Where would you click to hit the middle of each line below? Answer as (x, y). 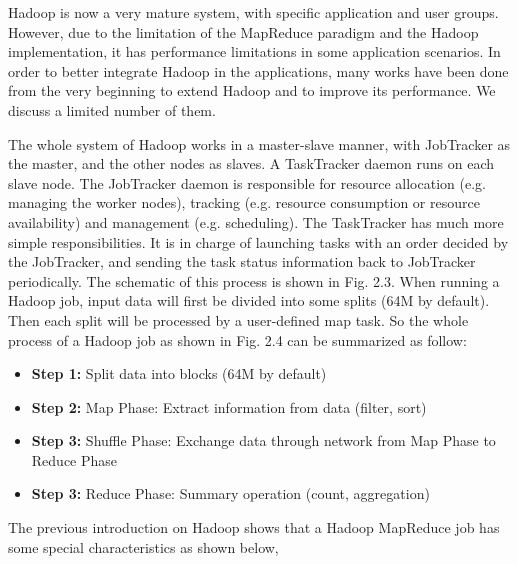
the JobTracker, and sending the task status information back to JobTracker (242, 261)
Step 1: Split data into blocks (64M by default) (179, 373)
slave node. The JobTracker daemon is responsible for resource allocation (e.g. (247, 182)
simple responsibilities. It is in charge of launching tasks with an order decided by (258, 241)
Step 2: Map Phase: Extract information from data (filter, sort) (229, 406)
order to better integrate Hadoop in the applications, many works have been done (258, 70)
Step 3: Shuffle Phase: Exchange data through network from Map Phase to (263, 440)
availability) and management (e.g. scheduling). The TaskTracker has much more (256, 221)
